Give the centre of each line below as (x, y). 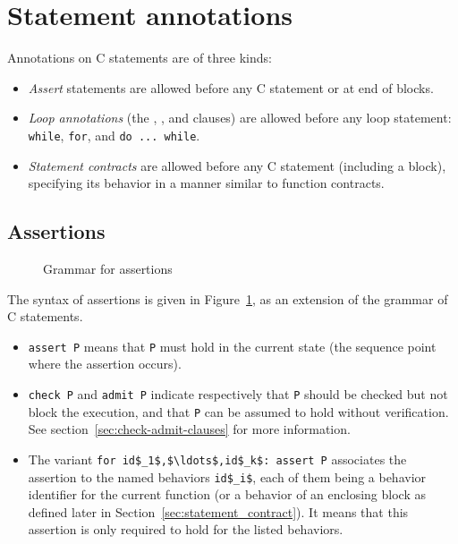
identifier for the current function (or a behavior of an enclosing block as (227, 494)
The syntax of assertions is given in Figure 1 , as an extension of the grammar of (228, 298)
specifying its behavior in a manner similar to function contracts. (206, 183)
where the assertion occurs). (105, 364)
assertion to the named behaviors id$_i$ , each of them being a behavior (227, 476)
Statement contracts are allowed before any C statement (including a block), (237, 165)
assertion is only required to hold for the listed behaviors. (186, 529)
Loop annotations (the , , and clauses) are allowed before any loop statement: (240, 118)
